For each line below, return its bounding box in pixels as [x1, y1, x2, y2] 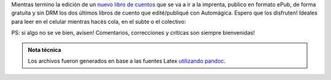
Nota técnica [28, 46, 61, 53]
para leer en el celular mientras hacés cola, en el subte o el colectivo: [11, 18, 186, 25]
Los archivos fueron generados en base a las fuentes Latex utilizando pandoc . [28, 57, 226, 64]
